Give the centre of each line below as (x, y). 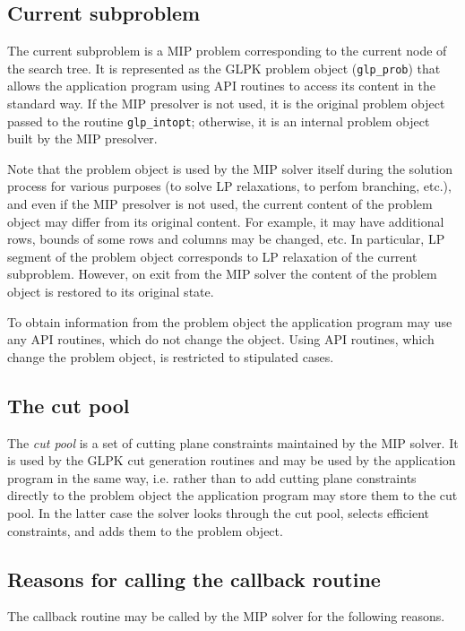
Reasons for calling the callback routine (194, 579)
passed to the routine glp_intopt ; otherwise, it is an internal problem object (219, 121)
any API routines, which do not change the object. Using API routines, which (221, 339)
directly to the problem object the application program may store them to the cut (232, 495)
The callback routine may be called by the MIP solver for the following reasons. (226, 616)
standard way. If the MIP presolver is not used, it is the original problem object (226, 104)
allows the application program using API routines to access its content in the (221, 86)
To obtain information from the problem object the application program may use (230, 321)
